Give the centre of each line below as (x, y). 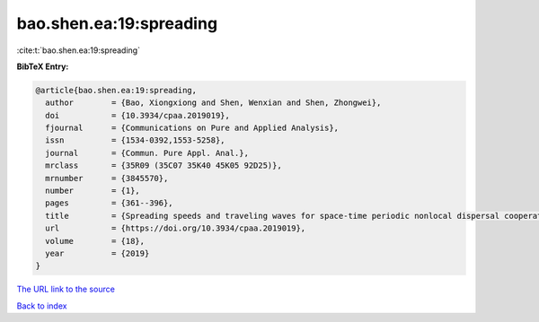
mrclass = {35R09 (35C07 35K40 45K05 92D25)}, (163, 165)
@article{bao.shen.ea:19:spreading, (116, 90)
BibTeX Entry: (43, 66)
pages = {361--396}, (110, 203)
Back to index (42, 306)
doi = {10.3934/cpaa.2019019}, (138, 115)
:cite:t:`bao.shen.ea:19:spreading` (79, 50)
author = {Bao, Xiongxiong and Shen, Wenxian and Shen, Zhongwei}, (213, 103)
